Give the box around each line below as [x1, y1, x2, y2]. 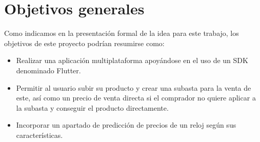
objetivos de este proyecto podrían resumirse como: [4, 37, 165, 48]
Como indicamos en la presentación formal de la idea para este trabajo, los [4, 28, 239, 38]
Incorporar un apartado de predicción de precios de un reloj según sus [16, 119, 236, 130]
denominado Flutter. [16, 65, 81, 75]
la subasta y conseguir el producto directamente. [16, 102, 169, 113]
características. [16, 129, 63, 140]
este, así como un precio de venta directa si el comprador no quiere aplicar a [16, 92, 256, 103]
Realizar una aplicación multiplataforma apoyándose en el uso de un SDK [16, 55, 248, 66]
